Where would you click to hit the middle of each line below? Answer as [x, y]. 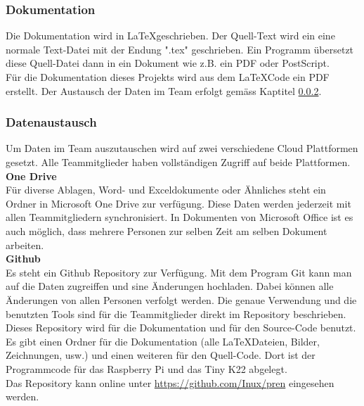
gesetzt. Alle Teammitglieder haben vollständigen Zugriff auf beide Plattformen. [178, 162]
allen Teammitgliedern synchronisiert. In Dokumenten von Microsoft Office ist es [180, 217]
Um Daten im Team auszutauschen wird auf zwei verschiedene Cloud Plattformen [182, 148]
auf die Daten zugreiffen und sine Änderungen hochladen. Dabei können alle [170, 286]
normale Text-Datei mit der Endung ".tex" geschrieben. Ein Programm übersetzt [180, 49]
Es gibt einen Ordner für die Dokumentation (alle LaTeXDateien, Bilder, [163, 341]
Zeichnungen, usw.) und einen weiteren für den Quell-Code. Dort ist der [161, 355]
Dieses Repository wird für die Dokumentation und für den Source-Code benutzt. [181, 328]
